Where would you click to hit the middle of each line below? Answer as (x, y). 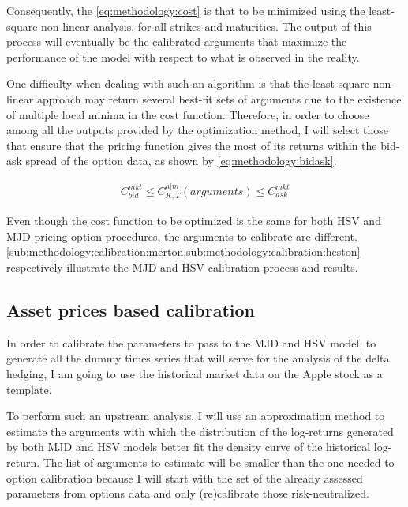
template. (29, 389)
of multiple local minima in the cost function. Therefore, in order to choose (188, 114)
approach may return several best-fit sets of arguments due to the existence (219, 98)
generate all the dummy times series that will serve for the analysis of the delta (198, 358)
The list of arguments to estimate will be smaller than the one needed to (219, 462)
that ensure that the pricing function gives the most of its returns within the (192, 145)
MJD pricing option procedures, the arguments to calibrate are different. (182, 236)
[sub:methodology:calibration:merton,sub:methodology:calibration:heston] (183, 252)
